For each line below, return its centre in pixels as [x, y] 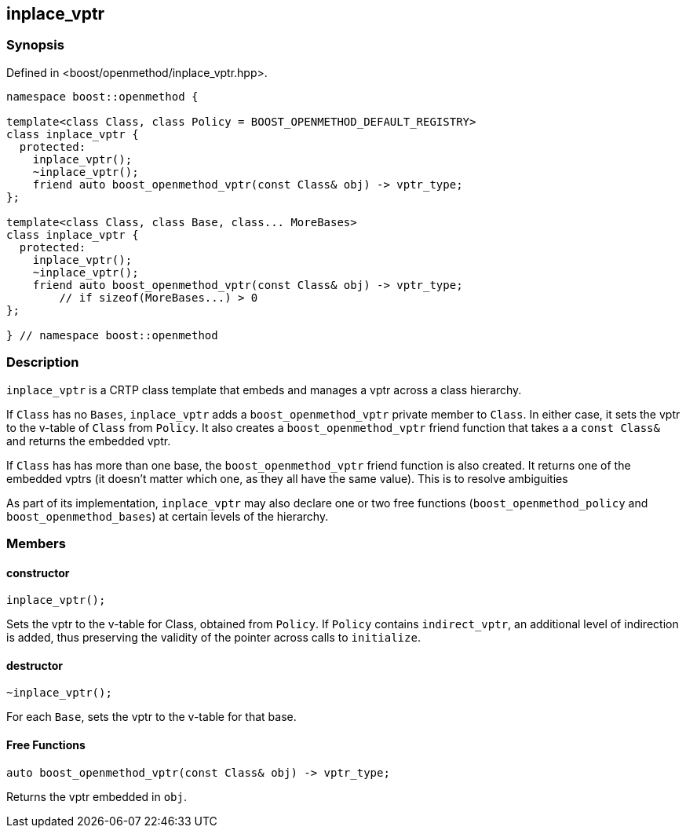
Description [43, 362]
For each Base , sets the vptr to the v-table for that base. [151, 717]
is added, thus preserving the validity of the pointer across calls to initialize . [213, 638]
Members [36, 543]
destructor [35, 665]
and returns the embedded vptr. [89, 441]
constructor [38, 572]
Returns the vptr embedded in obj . [97, 796]
